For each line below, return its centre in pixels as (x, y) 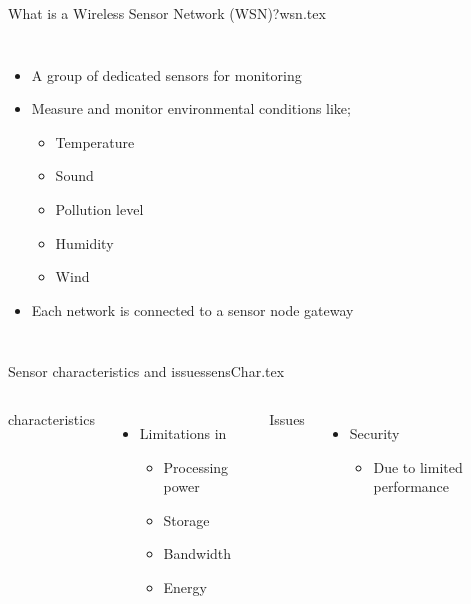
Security (374, 432)
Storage (186, 519)
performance (411, 486)
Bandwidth (197, 553)
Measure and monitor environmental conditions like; (191, 108)
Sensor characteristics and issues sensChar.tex (146, 371)
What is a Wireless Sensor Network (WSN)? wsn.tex (167, 13)
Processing (196, 466)
